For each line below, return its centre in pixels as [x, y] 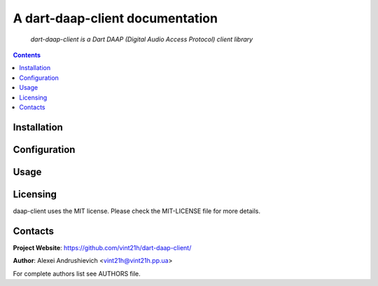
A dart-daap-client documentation [115, 18]
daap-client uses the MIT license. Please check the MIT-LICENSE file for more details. [136, 211]
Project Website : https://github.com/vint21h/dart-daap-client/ [102, 247]
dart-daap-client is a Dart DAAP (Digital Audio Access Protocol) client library [142, 39]
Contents [27, 55]
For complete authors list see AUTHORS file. [77, 273]
